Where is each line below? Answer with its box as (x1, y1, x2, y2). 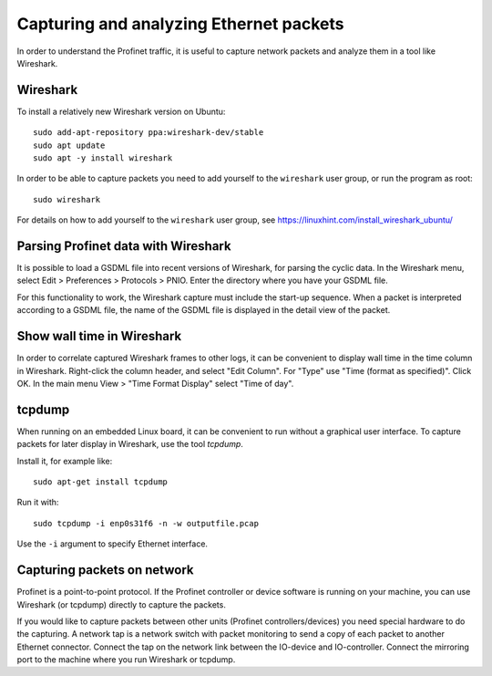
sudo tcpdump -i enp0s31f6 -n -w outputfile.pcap (33, 518, 260, 528)
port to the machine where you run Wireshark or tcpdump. (16, 654, 236, 665)
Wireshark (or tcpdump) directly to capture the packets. (16, 598, 227, 610)
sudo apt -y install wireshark (33, 153, 173, 163)
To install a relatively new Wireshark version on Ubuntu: (16, 106, 226, 117)
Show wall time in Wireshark (16, 328, 182, 344)
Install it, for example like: (16, 455, 113, 466)
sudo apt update (33, 140, 106, 151)
